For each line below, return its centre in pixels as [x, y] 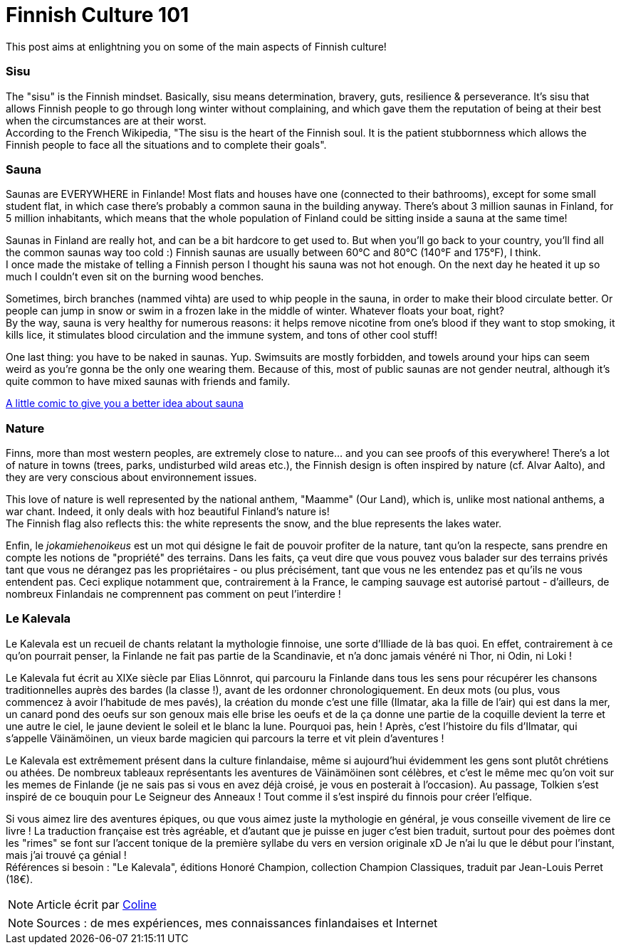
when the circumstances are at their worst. [106, 120]
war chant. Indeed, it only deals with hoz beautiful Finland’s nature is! [168, 511]
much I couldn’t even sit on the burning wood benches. [135, 277]
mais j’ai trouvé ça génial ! [66, 855]
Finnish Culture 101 [98, 15]
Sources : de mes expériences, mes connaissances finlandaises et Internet [237, 923]
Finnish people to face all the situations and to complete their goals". [166, 144]
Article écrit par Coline [96, 904]
